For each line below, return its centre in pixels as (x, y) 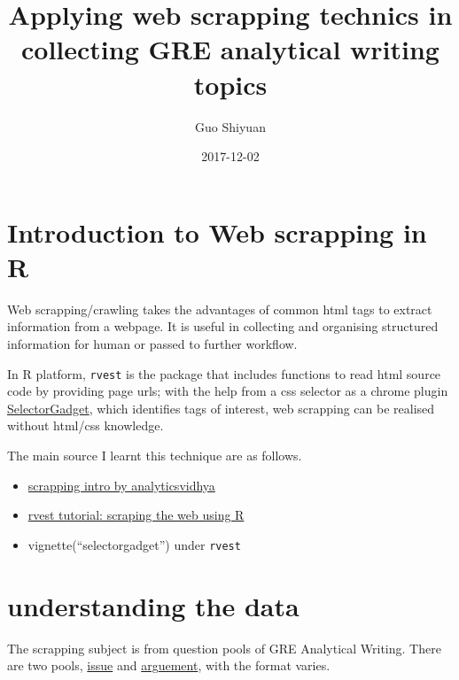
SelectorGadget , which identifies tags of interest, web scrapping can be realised (221, 408)
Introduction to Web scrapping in (217, 232)
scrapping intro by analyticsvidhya (121, 485)
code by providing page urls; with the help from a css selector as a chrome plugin (228, 391)
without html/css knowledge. (86, 425)
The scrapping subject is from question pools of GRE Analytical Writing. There (224, 648)
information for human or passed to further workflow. (152, 344)
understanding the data (153, 605)
